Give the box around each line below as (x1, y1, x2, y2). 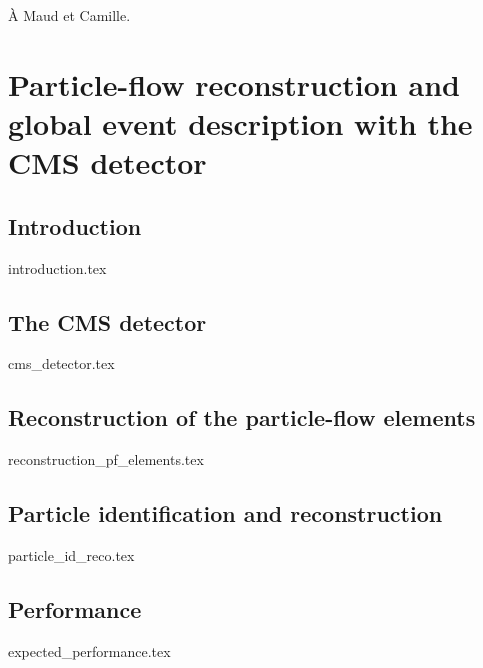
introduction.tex (8, 257, 107, 278)
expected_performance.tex (8, 640, 171, 661)
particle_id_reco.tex (8, 544, 135, 565)
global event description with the (8, 102, 473, 143)
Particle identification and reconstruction (8, 498, 443, 529)
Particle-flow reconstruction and (8, 63, 460, 104)
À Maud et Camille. (8, 5, 131, 25)
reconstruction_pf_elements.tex (8, 449, 204, 470)
